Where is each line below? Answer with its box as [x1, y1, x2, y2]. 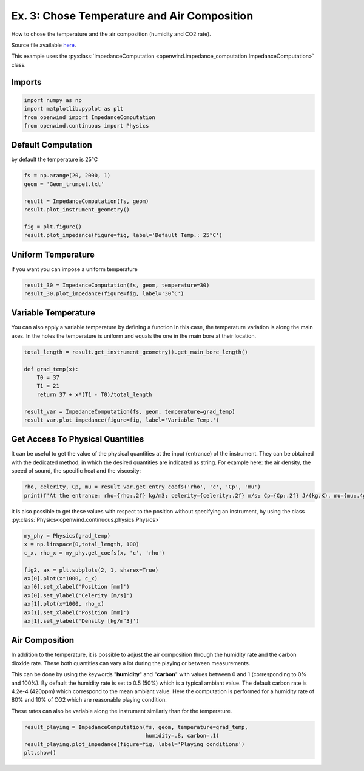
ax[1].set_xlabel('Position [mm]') [24, 609, 130, 616]
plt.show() [24, 749, 56, 756]
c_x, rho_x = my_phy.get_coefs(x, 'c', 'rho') [24, 549, 165, 556]
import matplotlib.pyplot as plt [24, 105, 124, 112]
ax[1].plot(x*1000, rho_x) [24, 600, 104, 608]
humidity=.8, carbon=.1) [145, 732, 220, 739]
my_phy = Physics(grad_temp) [24, 532, 111, 539]
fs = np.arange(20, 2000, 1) [24, 172, 111, 179]
